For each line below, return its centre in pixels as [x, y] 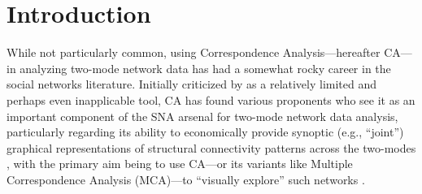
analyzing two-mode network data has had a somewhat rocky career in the [205, 68]
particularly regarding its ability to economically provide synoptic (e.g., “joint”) [205, 132]
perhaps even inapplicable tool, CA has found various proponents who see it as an [211, 99]
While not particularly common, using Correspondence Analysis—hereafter [194, 52]
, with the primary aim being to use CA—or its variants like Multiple [180, 164]
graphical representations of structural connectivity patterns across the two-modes [211, 147]
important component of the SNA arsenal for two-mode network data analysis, [202, 116]
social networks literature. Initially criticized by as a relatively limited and [192, 84]
